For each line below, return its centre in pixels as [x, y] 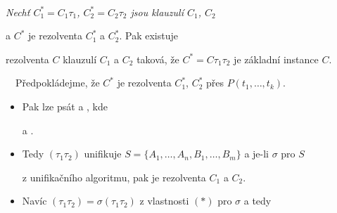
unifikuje [103, 154]
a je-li [256, 154]
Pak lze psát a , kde [65, 106]
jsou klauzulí [157, 12]
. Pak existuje [148, 35]
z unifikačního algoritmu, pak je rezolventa [114, 177]
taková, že [158, 59]
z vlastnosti [164, 201]
